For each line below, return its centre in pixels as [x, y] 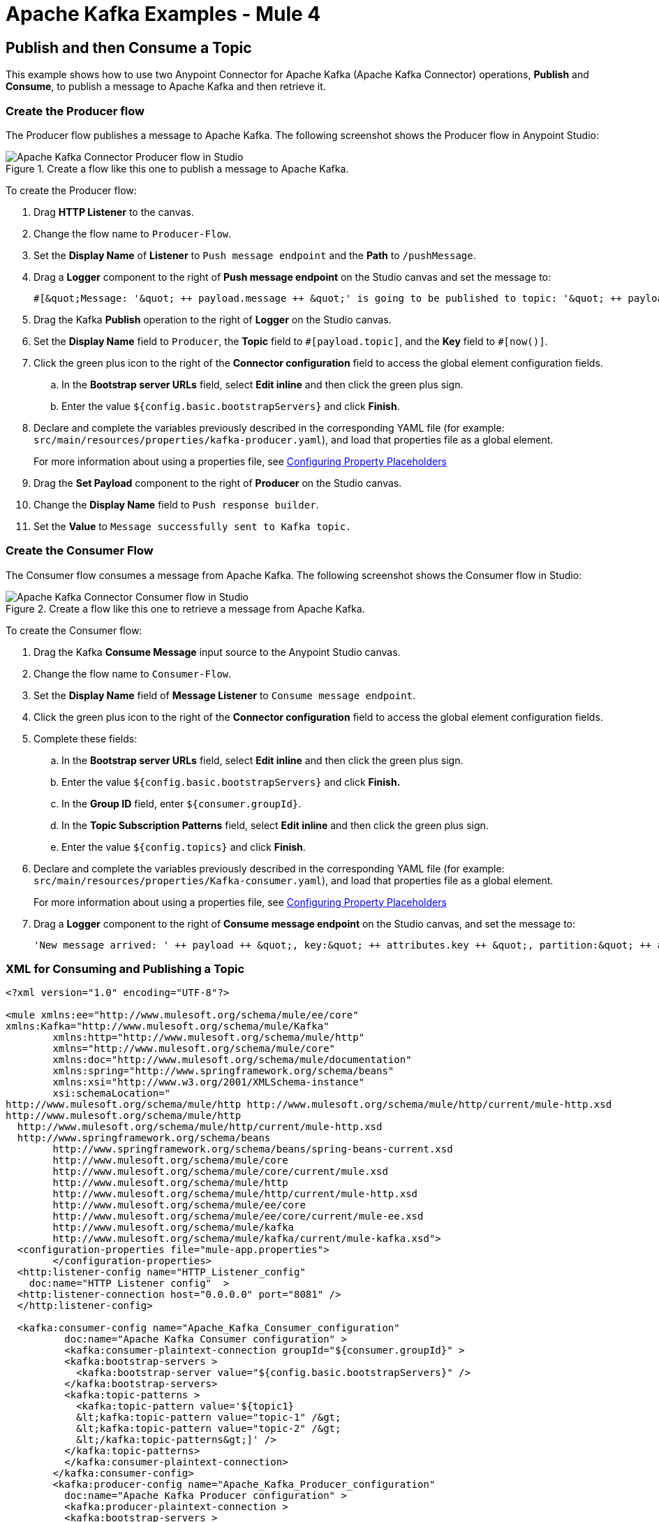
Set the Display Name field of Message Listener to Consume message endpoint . [225, 695]
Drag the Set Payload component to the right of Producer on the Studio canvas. [218, 483]
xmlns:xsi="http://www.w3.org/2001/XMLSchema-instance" [209, 1082]
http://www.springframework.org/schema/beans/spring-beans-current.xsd [253, 1149]
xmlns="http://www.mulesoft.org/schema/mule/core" [194, 1049]
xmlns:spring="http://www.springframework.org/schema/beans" [223, 1071]
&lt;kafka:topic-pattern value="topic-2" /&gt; [209, 1429]
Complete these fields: [86, 738]
